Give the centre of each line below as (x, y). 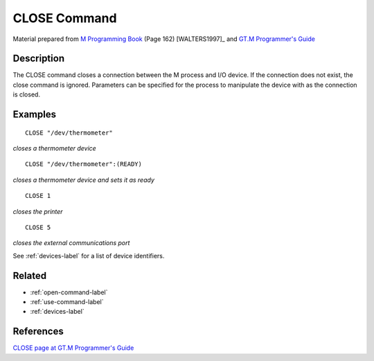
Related (30, 275)
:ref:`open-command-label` (69, 292)
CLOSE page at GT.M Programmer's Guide (73, 348)
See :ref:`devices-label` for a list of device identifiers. (89, 255)
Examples (35, 115)
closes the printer (38, 211)
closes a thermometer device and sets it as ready (84, 180)
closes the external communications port (71, 243)
